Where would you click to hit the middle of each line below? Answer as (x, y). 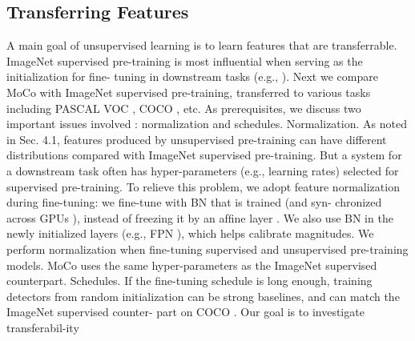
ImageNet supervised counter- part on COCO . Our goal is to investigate (185, 312)
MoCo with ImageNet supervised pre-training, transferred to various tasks (189, 92)
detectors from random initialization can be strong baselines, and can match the (203, 296)
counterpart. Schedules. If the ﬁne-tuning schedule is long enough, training (189, 281)
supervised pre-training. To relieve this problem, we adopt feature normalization (203, 186)
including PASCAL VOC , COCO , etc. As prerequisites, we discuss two (184, 108)
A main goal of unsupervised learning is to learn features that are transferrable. (202, 45)
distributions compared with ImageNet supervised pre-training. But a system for (204, 155)
